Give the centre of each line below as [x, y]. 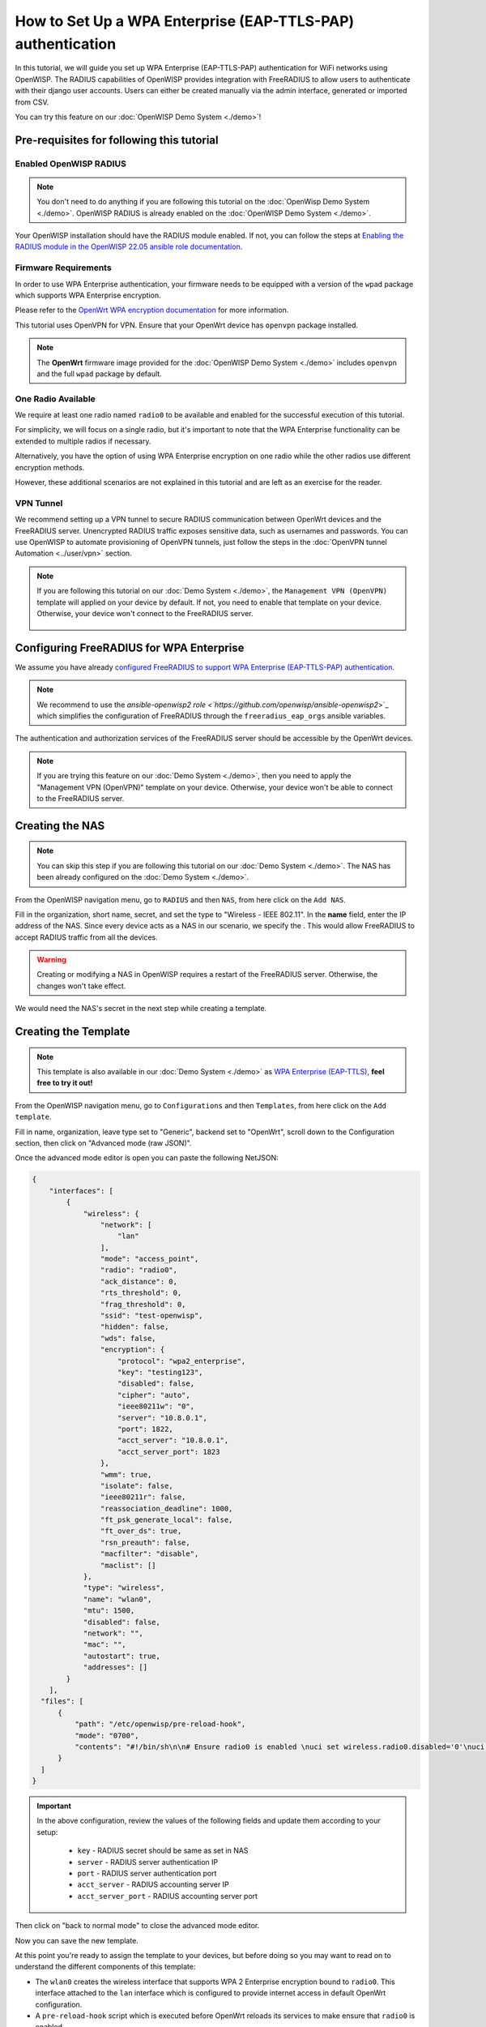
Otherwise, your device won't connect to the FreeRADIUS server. [145, 613]
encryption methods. [50, 467]
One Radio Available [55, 399]
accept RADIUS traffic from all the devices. [86, 937]
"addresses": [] [115, 1667]
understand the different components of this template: [105, 1967]
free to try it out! [65, 1083]
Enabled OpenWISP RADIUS [71, 164]
